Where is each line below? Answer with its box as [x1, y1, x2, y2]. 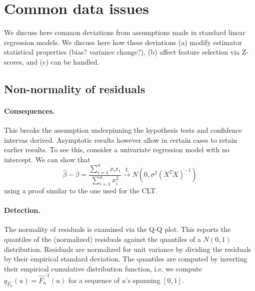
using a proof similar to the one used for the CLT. [4, 185, 157, 195]
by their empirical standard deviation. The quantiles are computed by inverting [4, 253, 247, 264]
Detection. [4, 205, 40, 215]
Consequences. [4, 105, 55, 116]
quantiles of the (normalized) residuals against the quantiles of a [4, 233, 201, 244]
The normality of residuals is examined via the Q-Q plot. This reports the [4, 224, 231, 234]
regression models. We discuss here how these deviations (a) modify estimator [4, 37, 242, 47]
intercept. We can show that [4, 154, 90, 164]
